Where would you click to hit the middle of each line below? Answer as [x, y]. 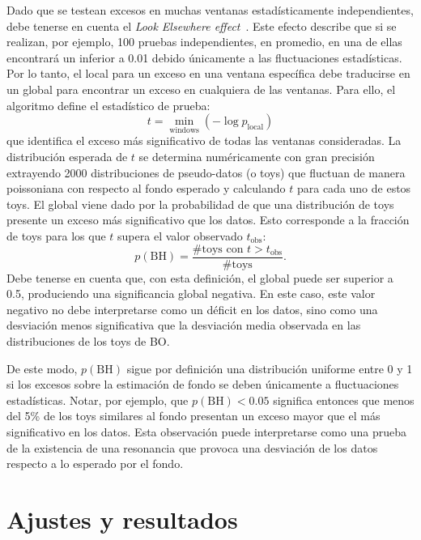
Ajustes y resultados [122, 519]
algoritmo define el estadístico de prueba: [108, 105]
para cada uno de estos [354, 188]
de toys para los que [56, 235]
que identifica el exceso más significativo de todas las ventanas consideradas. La [204, 140]
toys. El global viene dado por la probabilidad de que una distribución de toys [200, 204]
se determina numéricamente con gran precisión [257, 156]
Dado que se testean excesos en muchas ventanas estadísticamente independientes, [210, 10]
